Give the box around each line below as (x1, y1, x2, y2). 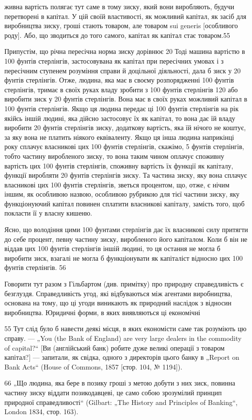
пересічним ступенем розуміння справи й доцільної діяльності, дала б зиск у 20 (4, 65, 241, 75)
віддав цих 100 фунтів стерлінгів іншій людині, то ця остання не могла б (4, 243, 220, 253)
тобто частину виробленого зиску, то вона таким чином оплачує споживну (4, 151, 224, 161)
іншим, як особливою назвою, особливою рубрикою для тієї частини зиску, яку (4, 189, 240, 199)
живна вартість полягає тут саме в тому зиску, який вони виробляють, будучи (4, 1, 235, 11)
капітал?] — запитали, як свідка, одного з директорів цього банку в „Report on (4, 352, 239, 362)
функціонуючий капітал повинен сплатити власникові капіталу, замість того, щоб (4, 198, 245, 208)
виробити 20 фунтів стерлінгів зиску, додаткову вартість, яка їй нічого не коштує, (4, 122, 246, 133)
